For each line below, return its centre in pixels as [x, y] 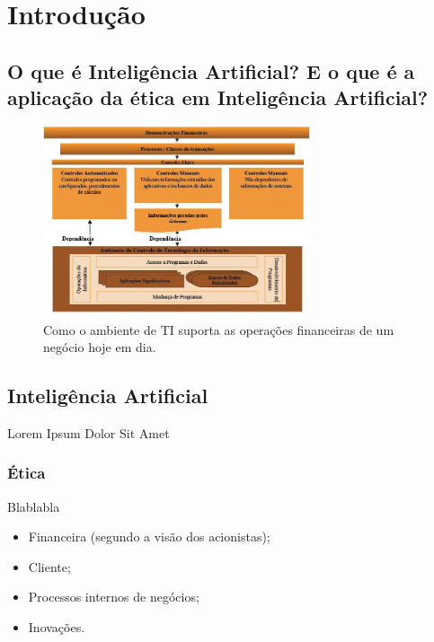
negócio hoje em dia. [100, 347]
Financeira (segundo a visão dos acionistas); [149, 536]
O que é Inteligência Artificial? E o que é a [211, 70]
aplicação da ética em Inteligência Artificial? [218, 97]
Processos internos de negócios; [114, 597]
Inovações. [57, 627]
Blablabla [34, 506]
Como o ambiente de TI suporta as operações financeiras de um [219, 329]
